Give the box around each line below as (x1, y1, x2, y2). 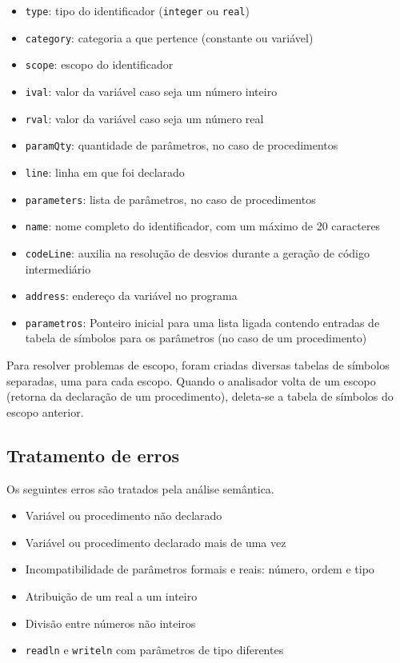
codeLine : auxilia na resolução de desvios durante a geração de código (25, 244, 370, 261)
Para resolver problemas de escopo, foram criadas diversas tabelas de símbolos (6, 357, 390, 373)
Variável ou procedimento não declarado (25, 507, 222, 524)
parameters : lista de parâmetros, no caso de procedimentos (25, 190, 316, 207)
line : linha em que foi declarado (25, 163, 185, 180)
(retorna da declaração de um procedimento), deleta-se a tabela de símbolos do (6, 388, 394, 405)
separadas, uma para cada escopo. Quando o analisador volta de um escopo (6, 372, 376, 389)
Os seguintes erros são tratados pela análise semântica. (6, 480, 274, 497)
